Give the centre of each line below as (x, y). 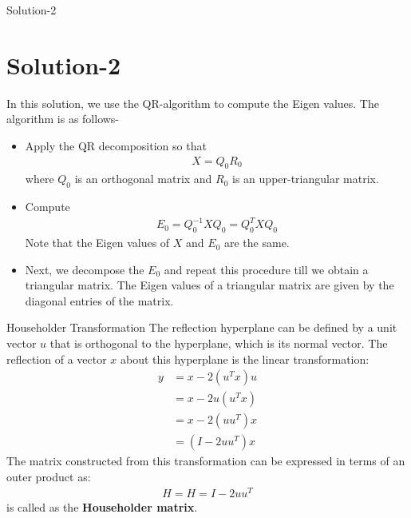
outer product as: (49, 476)
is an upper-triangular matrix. (306, 179)
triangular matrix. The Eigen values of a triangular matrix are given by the (209, 285)
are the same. (257, 243)
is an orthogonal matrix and (143, 179)
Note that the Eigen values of (97, 243)
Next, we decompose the (85, 269)
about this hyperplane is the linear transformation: (245, 359)
